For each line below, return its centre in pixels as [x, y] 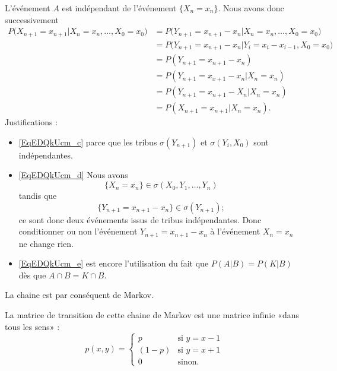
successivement [32, 19]
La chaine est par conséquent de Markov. [79, 295]
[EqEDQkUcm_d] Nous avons [73, 175]
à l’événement [235, 231]
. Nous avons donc [251, 8]
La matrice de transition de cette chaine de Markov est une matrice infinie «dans [152, 315]
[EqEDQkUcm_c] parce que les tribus [88, 142]
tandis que [38, 196]
